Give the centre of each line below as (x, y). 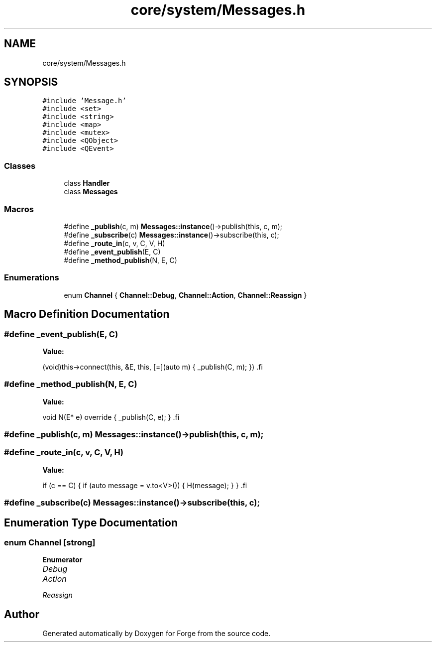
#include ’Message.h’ (84, 101)
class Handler (87, 183)
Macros (19, 209)
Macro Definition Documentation (87, 314)
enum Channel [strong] (50, 542)
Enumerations (32, 278)
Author (22, 614)
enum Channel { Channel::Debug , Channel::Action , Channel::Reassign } (185, 295)
